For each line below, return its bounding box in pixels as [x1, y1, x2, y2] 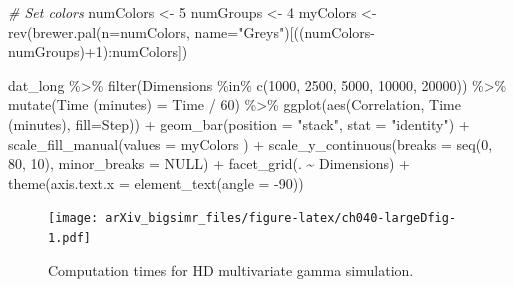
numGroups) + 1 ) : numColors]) [8, 41, 188, 62]
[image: [48, 211, 99, 226]
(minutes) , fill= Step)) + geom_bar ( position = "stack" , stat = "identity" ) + [8, 113, 470, 134]
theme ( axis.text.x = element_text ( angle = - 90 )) [8, 172, 304, 193]
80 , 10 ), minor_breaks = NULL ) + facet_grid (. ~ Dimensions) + [8, 153, 410, 174]
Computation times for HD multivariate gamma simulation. [48, 259, 414, 280]
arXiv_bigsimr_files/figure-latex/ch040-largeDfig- [105, 211, 457, 226]
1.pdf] [48, 231, 91, 245]
